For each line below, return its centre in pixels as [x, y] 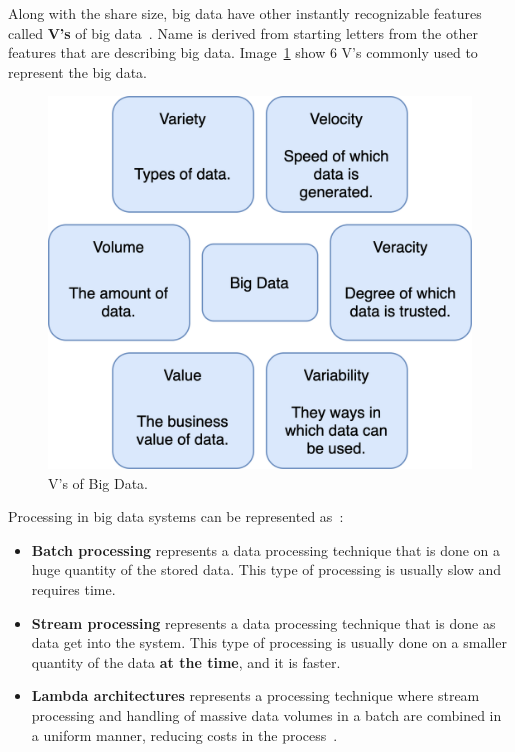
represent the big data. [77, 71]
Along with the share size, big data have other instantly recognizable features [245, 13]
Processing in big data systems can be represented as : [176, 516]
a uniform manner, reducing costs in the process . [184, 734]
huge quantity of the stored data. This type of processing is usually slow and [266, 569]
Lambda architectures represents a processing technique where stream [255, 695]
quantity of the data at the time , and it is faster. [186, 661]
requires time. [73, 589]
